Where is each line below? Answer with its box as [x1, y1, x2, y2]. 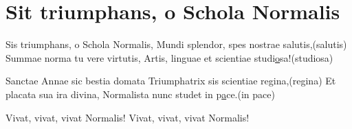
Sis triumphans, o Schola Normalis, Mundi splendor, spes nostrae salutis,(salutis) [5, 37, 347, 51]
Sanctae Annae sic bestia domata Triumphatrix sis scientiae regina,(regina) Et [5, 73, 336, 88]
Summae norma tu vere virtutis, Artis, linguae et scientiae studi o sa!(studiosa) [5, 50, 333, 64]
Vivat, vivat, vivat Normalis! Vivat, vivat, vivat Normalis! [5, 110, 250, 124]
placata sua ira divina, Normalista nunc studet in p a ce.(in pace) [5, 86, 275, 101]
